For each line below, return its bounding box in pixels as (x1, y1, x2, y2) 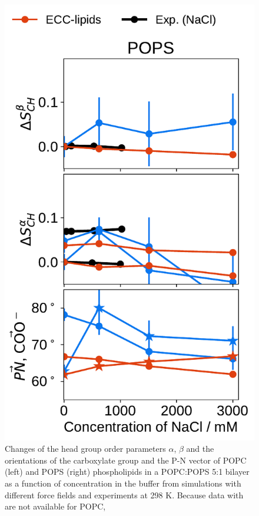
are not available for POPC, (5, 500, 106, 512)
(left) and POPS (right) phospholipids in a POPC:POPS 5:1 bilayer (5, 465, 250, 478)
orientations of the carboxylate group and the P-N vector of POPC (5, 454, 247, 466)
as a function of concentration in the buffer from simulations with (5, 477, 241, 489)
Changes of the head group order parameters (5, 442, 166, 455)
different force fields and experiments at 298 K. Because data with (5, 488, 244, 501)
